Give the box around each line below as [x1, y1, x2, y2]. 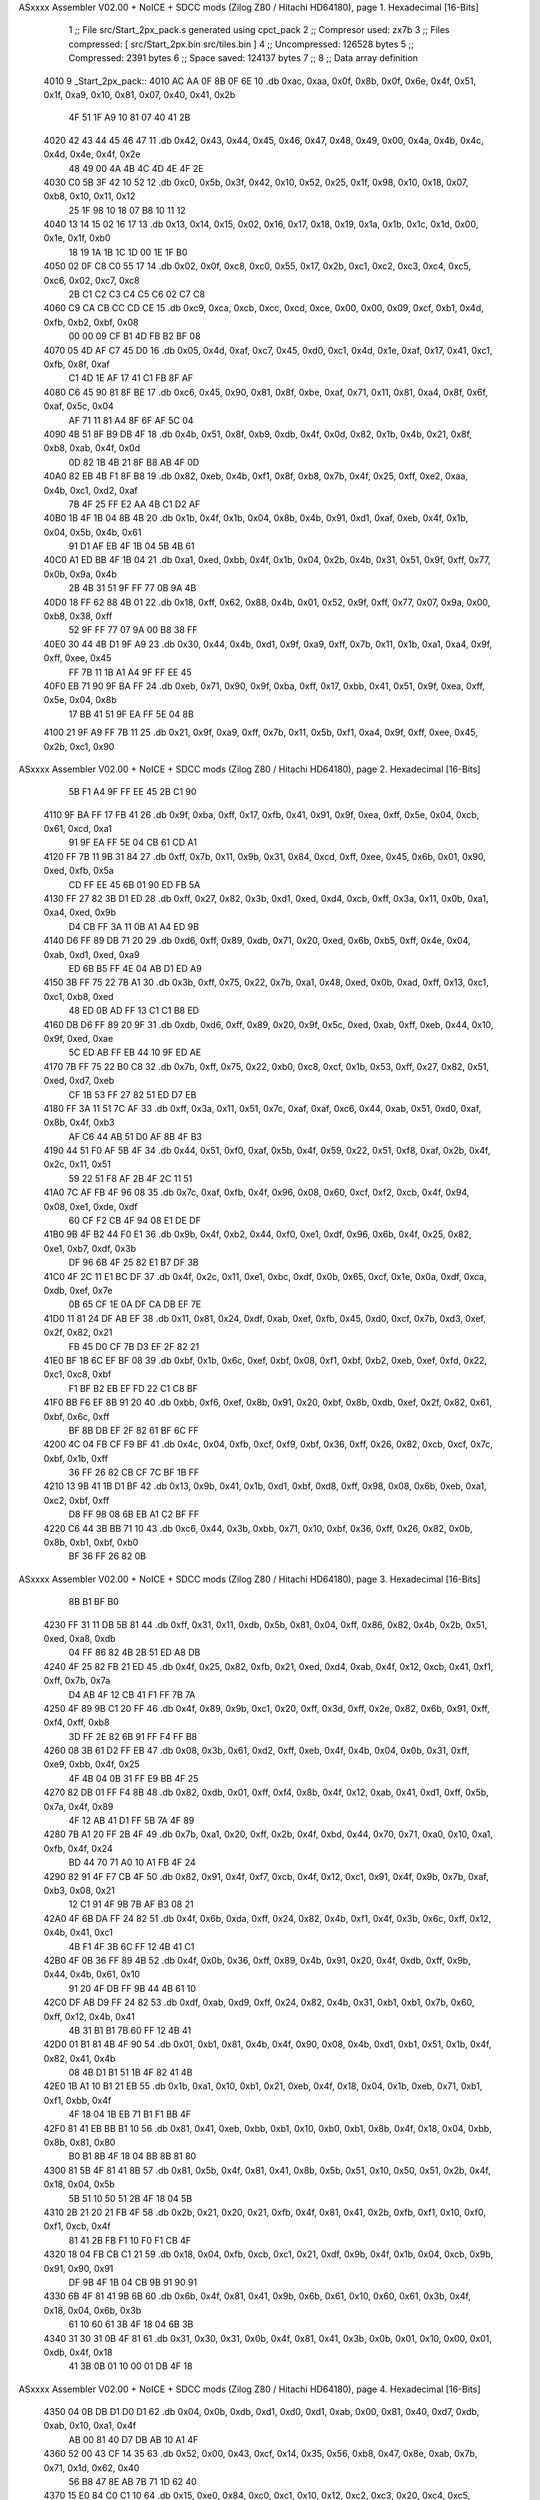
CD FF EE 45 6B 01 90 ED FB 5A [68, 878, 201, 890]
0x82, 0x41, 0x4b [43, 2052, 116, 2064]
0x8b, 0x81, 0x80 [43, 2136, 116, 2149]
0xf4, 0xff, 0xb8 [43, 1716, 110, 1729]
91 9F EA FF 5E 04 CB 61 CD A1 [68, 836, 197, 849]
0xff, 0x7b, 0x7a [43, 1675, 111, 1687]
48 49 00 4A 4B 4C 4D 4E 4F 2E [68, 162, 204, 174]
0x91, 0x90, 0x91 [43, 2262, 114, 2274]
